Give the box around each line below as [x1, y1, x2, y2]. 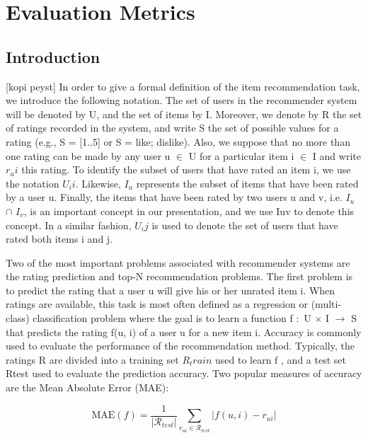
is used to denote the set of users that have [151, 217, 338, 232]
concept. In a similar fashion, [6, 217, 132, 232]
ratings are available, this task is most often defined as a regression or [6, 296, 308, 311]
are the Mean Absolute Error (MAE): [6, 380, 169, 395]
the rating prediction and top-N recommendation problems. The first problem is [6, 269, 353, 284]
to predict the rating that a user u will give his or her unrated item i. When [6, 282, 335, 297]
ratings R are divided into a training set [6, 352, 179, 367]
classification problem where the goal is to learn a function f [33, 311, 293, 325]
